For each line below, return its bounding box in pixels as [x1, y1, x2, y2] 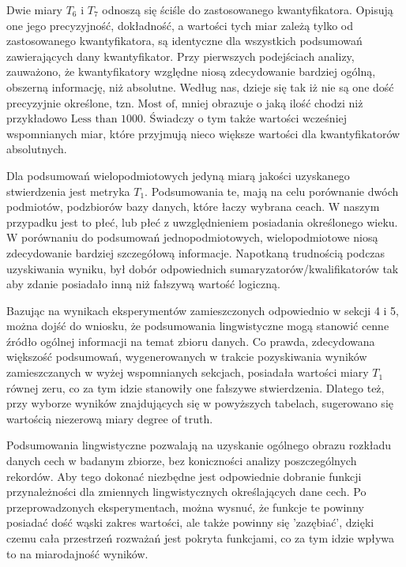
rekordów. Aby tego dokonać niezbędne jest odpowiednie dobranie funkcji [6, 467, 362, 484]
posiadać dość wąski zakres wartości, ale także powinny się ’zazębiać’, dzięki [6, 514, 374, 531]
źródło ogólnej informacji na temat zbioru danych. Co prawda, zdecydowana [6, 332, 375, 349]
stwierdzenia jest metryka [6, 182, 130, 199]
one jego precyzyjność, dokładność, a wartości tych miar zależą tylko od [6, 17, 354, 33]
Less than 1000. [70, 114, 146, 126]
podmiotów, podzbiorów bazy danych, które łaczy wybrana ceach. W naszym [6, 198, 380, 215]
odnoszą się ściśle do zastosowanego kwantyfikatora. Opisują [102, 2, 393, 17]
